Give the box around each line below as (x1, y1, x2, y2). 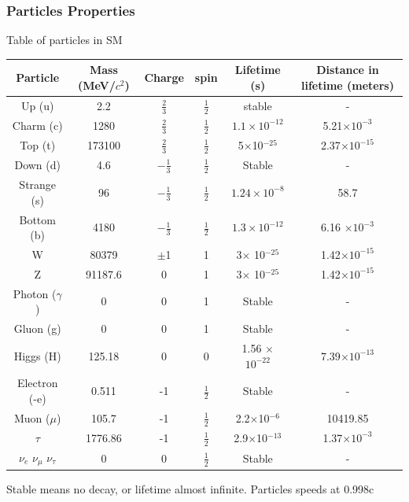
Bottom (19, 211, 56, 227)
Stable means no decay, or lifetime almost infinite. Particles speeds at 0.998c (6, 480, 374, 496)
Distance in (316, 61, 379, 78)
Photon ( (13, 285, 57, 301)
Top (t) (20, 137, 56, 153)
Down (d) (14, 157, 61, 173)
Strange (19, 176, 57, 193)
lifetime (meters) (300, 76, 394, 93)
